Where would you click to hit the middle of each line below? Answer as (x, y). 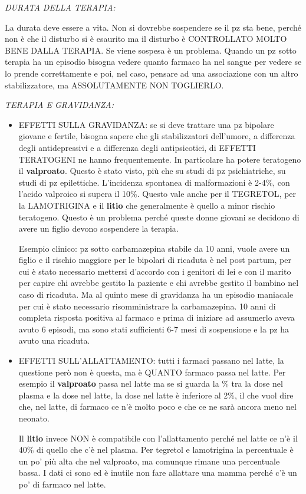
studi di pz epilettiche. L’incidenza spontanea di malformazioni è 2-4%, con (154, 182)
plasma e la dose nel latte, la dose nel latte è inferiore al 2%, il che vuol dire (156, 395)
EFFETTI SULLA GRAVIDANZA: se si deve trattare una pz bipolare (146, 124)
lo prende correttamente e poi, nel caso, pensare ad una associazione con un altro (152, 73)
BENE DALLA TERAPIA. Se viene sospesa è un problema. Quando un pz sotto (151, 50)
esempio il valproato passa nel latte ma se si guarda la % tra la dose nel (151, 383)
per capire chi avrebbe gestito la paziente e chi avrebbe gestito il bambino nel (159, 283)
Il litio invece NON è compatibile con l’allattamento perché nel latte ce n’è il (158, 438)
